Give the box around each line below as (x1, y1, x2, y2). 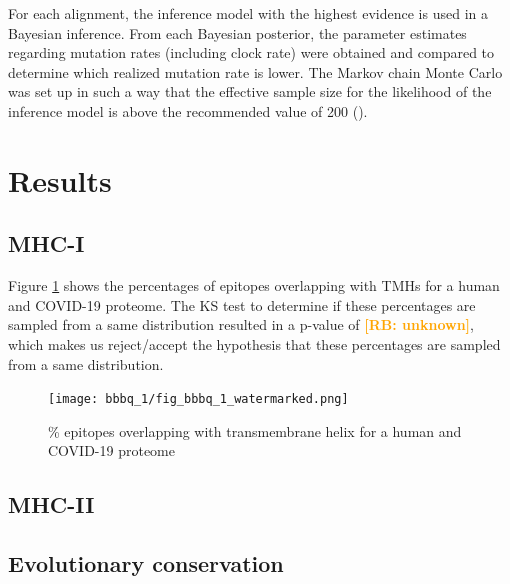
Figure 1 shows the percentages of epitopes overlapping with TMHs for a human (8, 275, 500, 296)
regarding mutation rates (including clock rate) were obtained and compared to (8, 42, 495, 63)
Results (8, 159, 112, 200)
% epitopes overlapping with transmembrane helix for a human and (48, 420, 462, 441)
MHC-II (8, 489, 95, 520)
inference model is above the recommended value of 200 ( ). (8, 100, 368, 121)
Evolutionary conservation (8, 548, 284, 579)
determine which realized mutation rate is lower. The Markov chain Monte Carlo (8, 61, 503, 82)
